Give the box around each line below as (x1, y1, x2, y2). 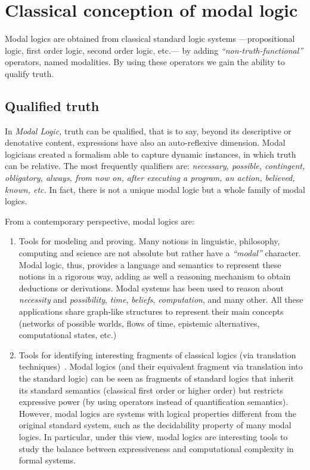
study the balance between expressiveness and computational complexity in (18, 442, 294, 454)
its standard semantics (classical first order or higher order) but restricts (18, 383, 284, 396)
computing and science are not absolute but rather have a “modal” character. (18, 247, 301, 259)
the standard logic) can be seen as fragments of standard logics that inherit (18, 371, 294, 384)
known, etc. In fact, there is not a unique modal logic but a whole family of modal (5, 183, 305, 195)
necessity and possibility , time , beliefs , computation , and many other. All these (18, 293, 303, 306)
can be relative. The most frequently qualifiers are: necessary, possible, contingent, (5, 159, 305, 172)
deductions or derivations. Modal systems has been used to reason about (18, 281, 284, 294)
